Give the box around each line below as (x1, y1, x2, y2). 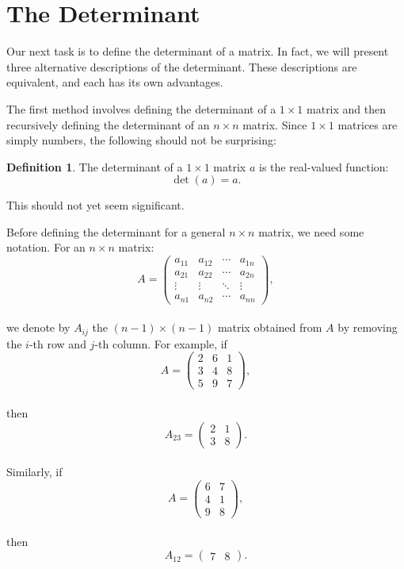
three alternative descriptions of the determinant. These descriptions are (6, 58, 357, 75)
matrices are (337, 116, 398, 133)
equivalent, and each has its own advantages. (6, 74, 223, 90)
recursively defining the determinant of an (6, 116, 210, 133)
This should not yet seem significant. (6, 197, 185, 213)
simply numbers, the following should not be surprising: (6, 132, 276, 148)
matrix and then (307, 100, 387, 117)
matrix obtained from (217, 319, 322, 336)
